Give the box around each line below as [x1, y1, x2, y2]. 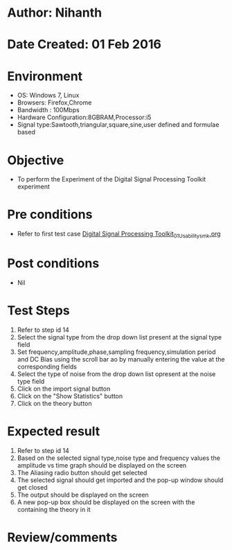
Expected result [7, 424, 100, 439]
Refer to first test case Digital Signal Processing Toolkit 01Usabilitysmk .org [17, 230, 221, 240]
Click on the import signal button [17, 384, 111, 393]
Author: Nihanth [7, 5, 102, 21]
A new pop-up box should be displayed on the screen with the [17, 497, 195, 506]
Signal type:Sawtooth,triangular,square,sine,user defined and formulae [17, 121, 220, 129]
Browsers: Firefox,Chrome [17, 98, 92, 107]
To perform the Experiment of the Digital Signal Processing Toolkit [17, 175, 206, 184]
